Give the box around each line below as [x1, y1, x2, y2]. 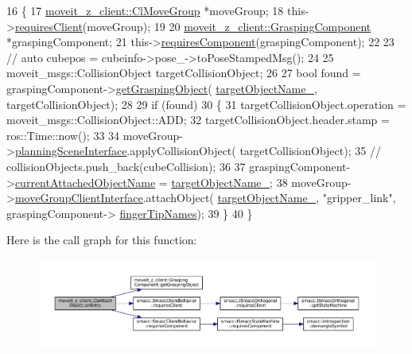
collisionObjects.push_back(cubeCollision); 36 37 [6, 158, 246, 174]
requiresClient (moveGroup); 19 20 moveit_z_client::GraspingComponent [14, 18, 371, 34]
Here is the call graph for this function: [6, 231, 197, 248]
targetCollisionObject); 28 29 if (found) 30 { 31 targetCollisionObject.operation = [6, 95, 406, 112]
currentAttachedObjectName [14, 173, 156, 190]
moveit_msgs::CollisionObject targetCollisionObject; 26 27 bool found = [6, 64, 361, 81]
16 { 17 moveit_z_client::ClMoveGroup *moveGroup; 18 [6, 2, 284, 18]
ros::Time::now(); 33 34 [6, 126, 120, 143]
